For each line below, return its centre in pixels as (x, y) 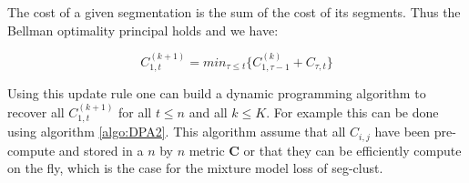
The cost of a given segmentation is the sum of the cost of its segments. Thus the (234, 12)
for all (135, 112)
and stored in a (101, 150)
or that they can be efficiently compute (352, 150)
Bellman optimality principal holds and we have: (143, 30)
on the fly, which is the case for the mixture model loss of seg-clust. (195, 168)
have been (403, 132)
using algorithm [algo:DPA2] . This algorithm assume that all (177, 132)
